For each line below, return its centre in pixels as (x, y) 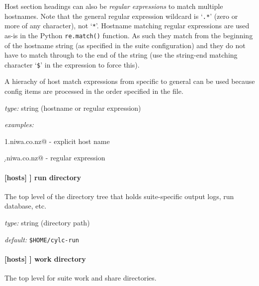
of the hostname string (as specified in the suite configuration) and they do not (125, 45)
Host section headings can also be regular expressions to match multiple (114, 6)
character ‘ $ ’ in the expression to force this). (72, 64)
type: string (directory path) (47, 222)
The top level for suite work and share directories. (81, 278)
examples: (19, 124)
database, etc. (26, 206)
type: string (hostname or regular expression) (73, 107)
